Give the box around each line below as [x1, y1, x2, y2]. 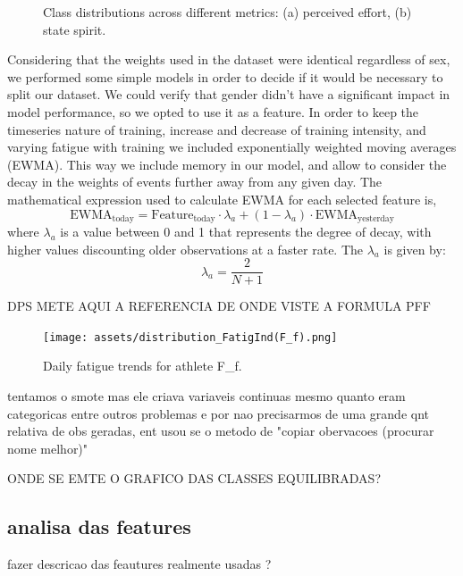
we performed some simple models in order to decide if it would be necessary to [7, 67, 443, 86]
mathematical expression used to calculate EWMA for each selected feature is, [7, 189, 437, 208]
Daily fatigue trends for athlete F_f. [43, 356, 242, 375]
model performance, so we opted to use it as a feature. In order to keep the [7, 102, 419, 121]
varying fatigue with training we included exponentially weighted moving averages [7, 138, 457, 156]
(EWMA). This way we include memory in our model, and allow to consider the [7, 154, 447, 173]
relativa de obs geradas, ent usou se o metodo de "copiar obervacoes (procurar [7, 422, 434, 440]
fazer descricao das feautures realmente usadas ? [7, 555, 272, 573]
